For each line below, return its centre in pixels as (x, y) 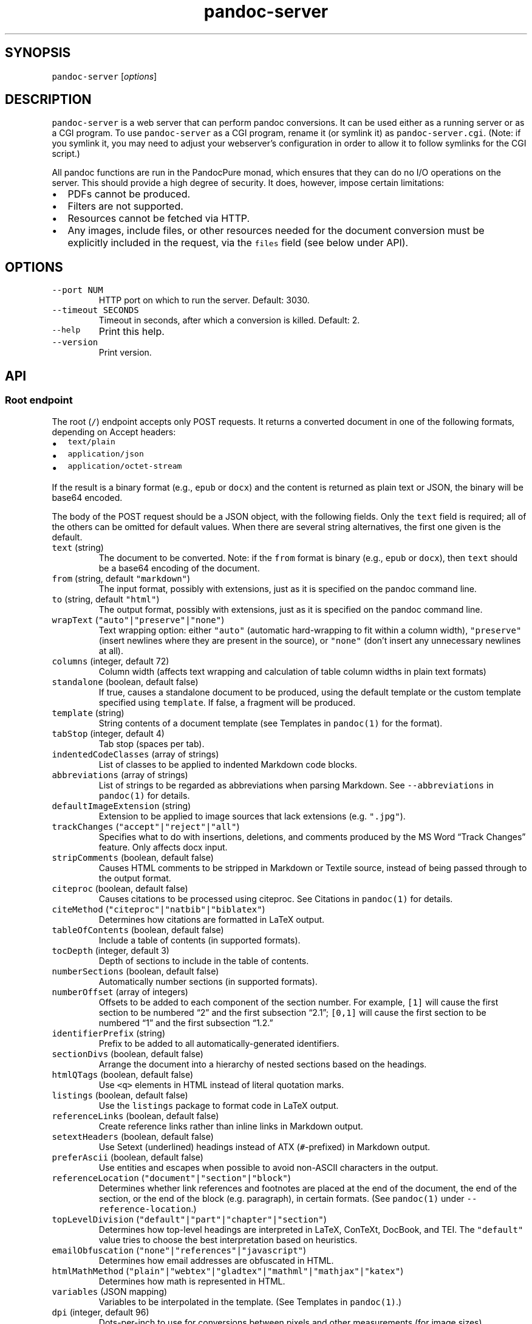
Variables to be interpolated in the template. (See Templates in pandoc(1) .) (250, 1302)
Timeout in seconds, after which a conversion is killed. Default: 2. (229, 320)
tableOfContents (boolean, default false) (138, 929)
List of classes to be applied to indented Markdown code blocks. (228, 764)
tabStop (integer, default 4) (108, 733)
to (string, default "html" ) (106, 599)
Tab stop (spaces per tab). (152, 743)
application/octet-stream (125, 466)
